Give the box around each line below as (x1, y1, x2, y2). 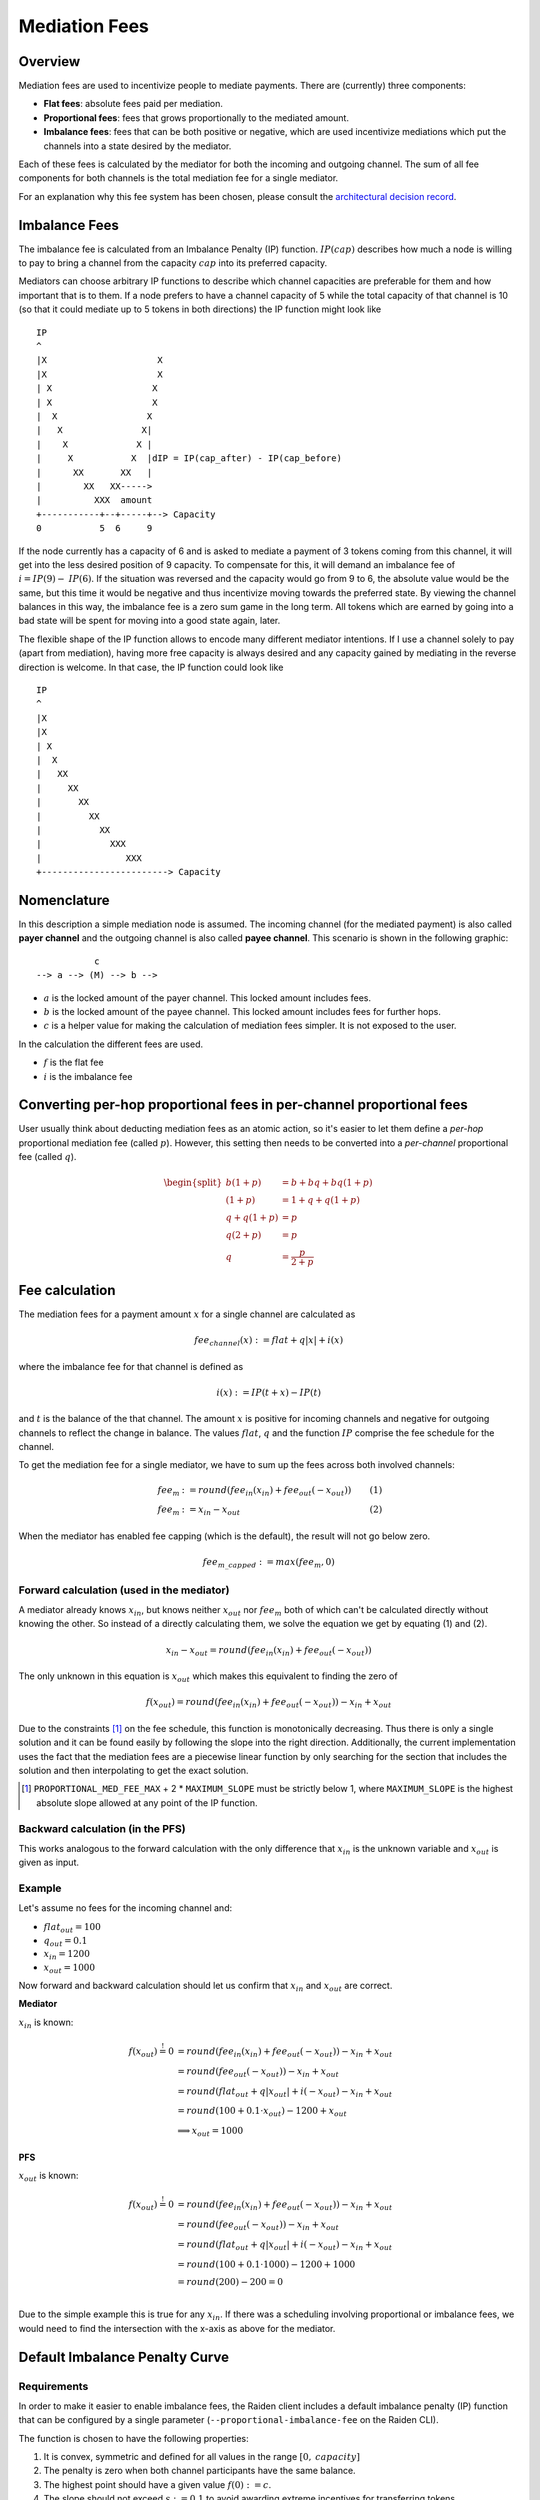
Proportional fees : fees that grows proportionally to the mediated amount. (43, 111, 350, 124)
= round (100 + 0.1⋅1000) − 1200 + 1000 (177, 2258, 356, 2270)
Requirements (18, 2379, 89, 2393)
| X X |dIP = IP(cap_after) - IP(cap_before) (36, 453, 342, 464)
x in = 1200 (43, 1948, 90, 1962)
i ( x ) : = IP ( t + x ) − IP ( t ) (216, 1386, 322, 1398)
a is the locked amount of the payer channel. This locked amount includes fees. (43, 991, 372, 1004)
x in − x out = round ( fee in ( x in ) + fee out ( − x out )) (165, 1644, 372, 1658)
